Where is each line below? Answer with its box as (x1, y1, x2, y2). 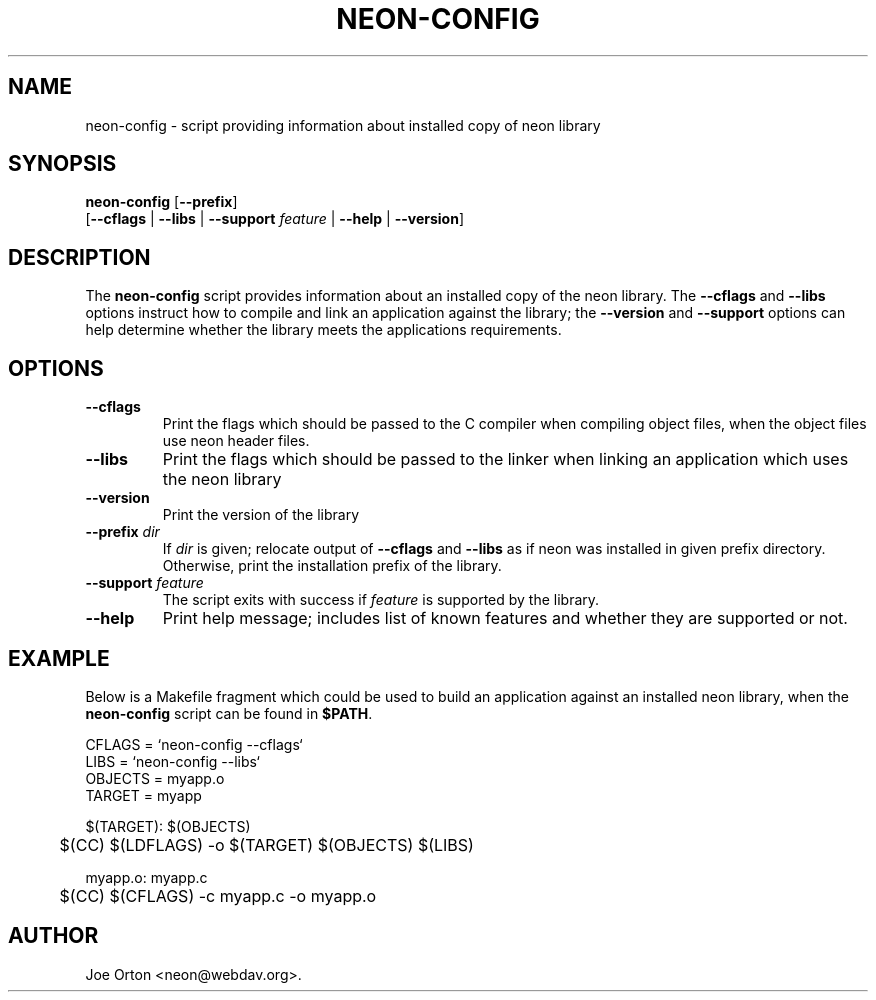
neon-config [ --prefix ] (85, 193, 238, 211)
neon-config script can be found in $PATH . (85, 704, 373, 722)
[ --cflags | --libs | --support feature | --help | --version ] (85, 210, 464, 228)
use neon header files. (162, 432, 310, 450)
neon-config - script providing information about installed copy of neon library (85, 116, 601, 134)
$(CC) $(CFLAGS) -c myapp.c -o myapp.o (59, 885, 377, 906)
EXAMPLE (8, 645, 110, 671)
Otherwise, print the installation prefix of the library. (162, 557, 502, 575)
